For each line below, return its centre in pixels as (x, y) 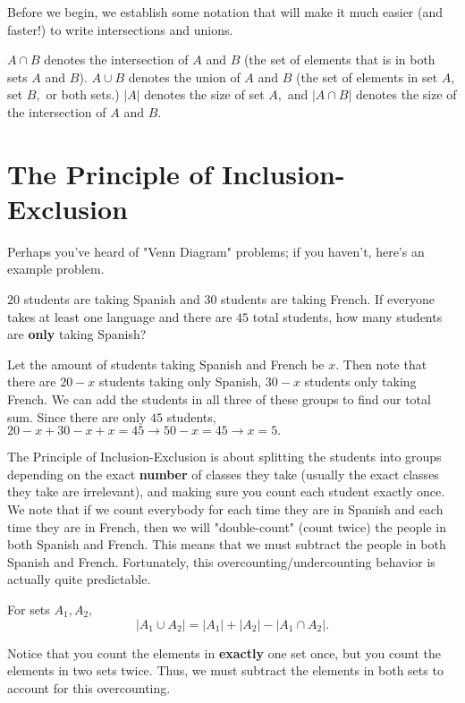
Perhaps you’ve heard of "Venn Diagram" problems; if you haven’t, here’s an (216, 251)
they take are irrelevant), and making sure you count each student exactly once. (226, 491)
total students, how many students (347, 316)
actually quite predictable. (79, 579)
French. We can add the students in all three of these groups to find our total (219, 399)
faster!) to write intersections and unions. (120, 29)
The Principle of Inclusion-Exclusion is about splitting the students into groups (224, 457)
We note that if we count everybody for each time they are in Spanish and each (225, 509)
